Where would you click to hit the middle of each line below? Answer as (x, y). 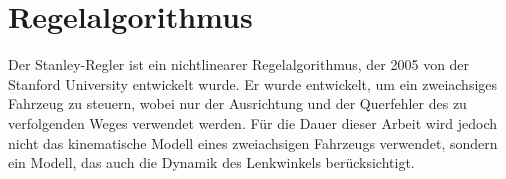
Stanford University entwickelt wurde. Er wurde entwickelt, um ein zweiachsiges (253, 83)
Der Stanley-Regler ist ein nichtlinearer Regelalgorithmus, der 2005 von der (239, 64)
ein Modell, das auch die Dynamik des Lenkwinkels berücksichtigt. (211, 162)
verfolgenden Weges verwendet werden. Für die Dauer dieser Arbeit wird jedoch (253, 122)
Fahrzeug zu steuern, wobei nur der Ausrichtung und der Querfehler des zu (237, 103)
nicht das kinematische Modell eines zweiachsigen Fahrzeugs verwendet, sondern (253, 142)
